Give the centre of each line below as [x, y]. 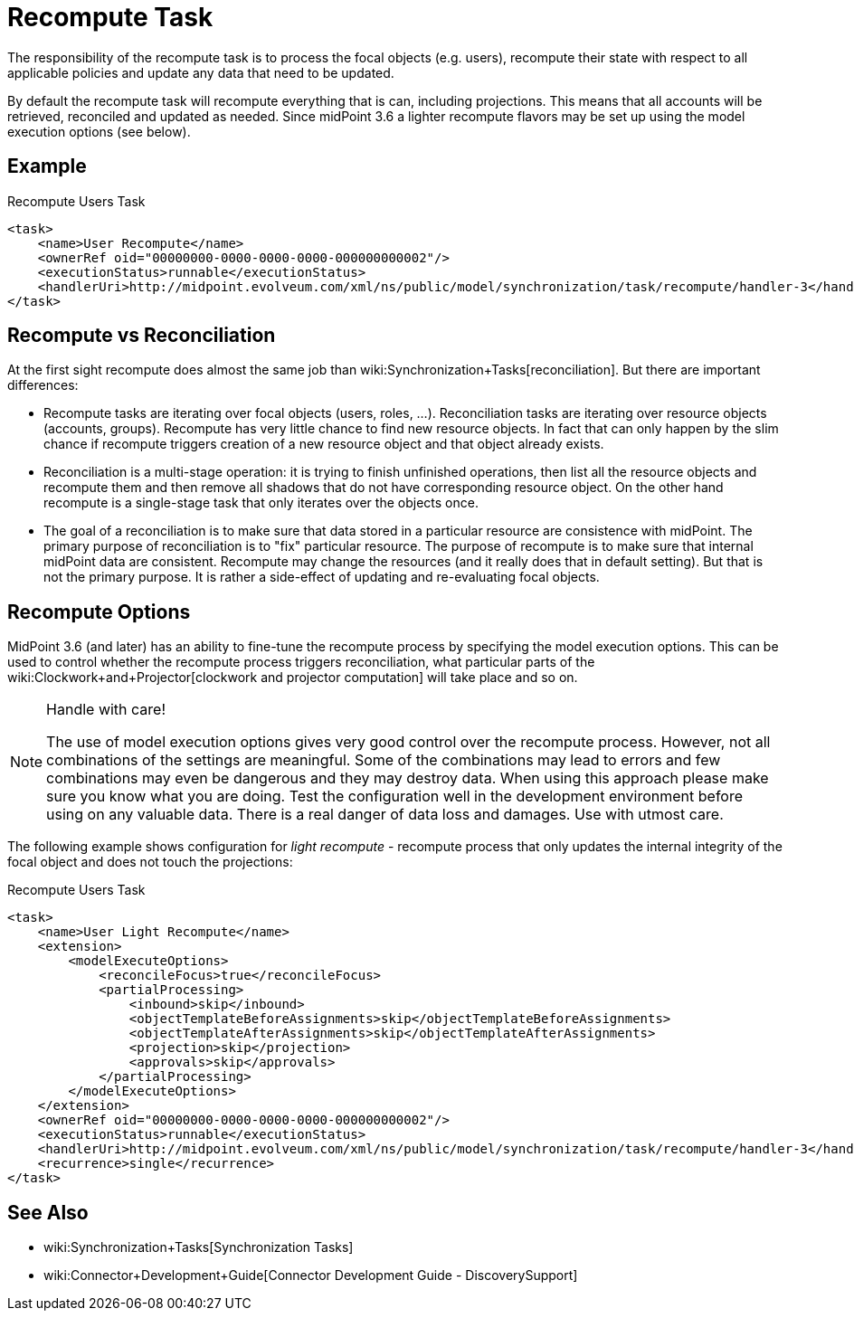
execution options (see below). [99, 131]
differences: [43, 385]
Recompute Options [99, 612]
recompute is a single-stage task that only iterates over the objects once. [261, 503]
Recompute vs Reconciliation [142, 336]
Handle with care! [106, 710]
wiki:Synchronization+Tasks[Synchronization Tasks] [199, 1247]
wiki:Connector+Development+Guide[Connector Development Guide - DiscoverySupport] [311, 1275]
